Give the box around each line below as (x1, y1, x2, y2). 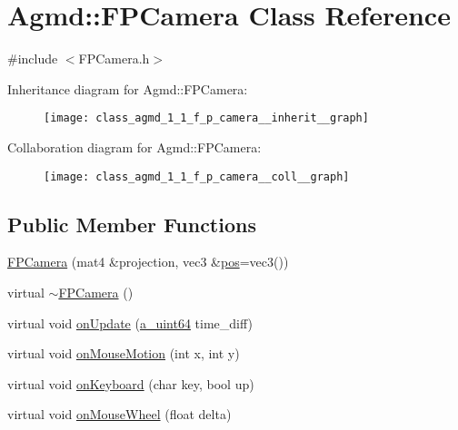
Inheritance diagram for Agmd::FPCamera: (7, 79, 248, 98)
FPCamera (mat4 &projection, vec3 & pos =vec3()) (7, 252, 289, 271)
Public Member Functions (7, 210, 256, 238)
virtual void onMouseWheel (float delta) (7, 405, 232, 424)
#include (7, 49, 58, 68)
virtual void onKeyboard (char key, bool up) (7, 374, 254, 393)
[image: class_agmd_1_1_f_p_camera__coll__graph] (44, 170, 350, 183)
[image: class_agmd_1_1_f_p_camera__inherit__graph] (44, 112, 369, 125)
